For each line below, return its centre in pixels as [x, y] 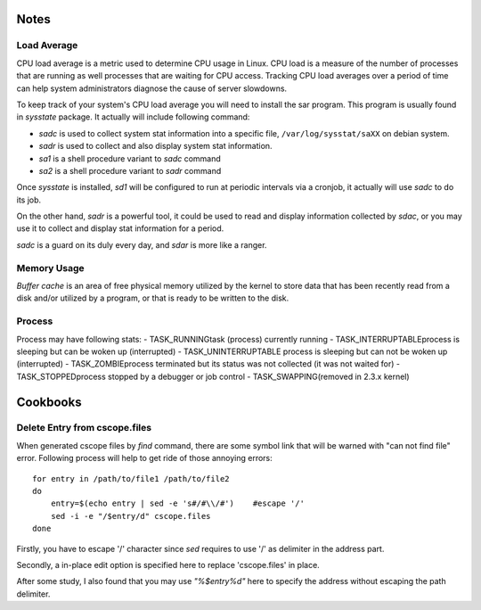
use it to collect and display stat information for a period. [120, 228]
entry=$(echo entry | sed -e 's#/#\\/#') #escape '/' [177, 503]
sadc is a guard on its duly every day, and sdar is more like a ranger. [142, 244]
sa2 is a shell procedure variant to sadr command [130, 170]
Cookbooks [49, 402]
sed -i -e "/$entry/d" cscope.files [130, 516]
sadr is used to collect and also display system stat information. [155, 146]
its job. [29, 200]
